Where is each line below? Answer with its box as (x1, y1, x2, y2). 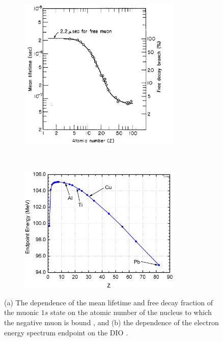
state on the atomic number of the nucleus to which (50, 307, 212, 318)
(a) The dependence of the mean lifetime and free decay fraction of (4, 297, 213, 307)
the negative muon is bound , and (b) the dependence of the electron (4, 317, 219, 327)
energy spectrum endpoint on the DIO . (4, 327, 128, 337)
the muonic (4, 307, 39, 318)
